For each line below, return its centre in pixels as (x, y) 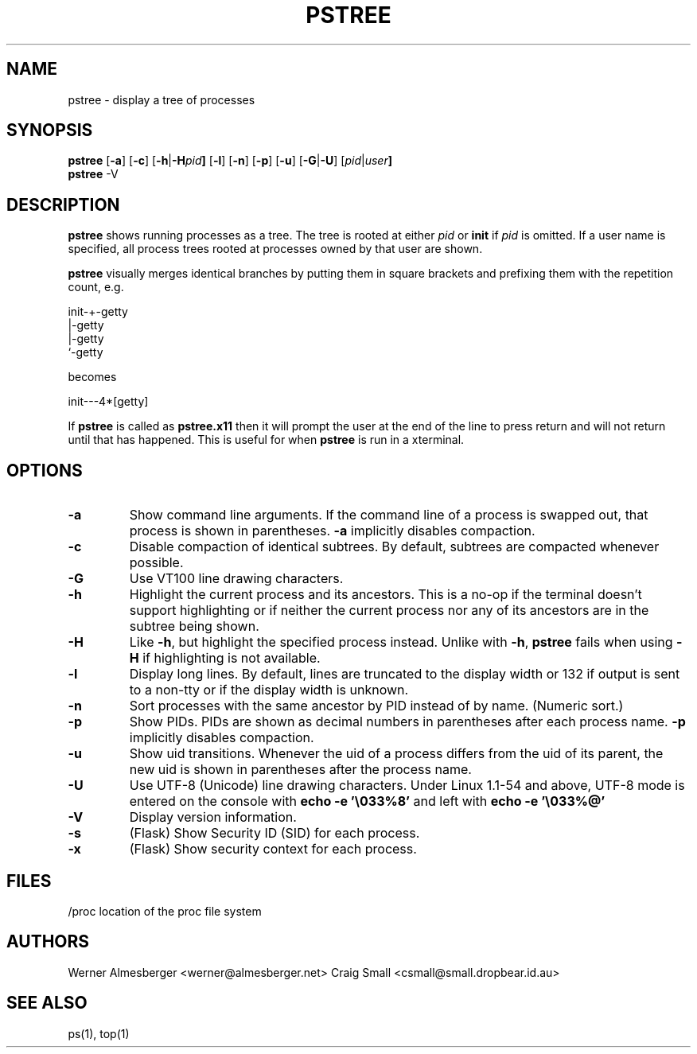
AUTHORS (48, 942)
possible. (156, 563)
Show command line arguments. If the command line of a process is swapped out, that (389, 515)
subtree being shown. (194, 626)
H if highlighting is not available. (225, 658)
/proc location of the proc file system (165, 911)
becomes (92, 377)
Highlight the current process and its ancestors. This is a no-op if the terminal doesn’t (385, 595)
